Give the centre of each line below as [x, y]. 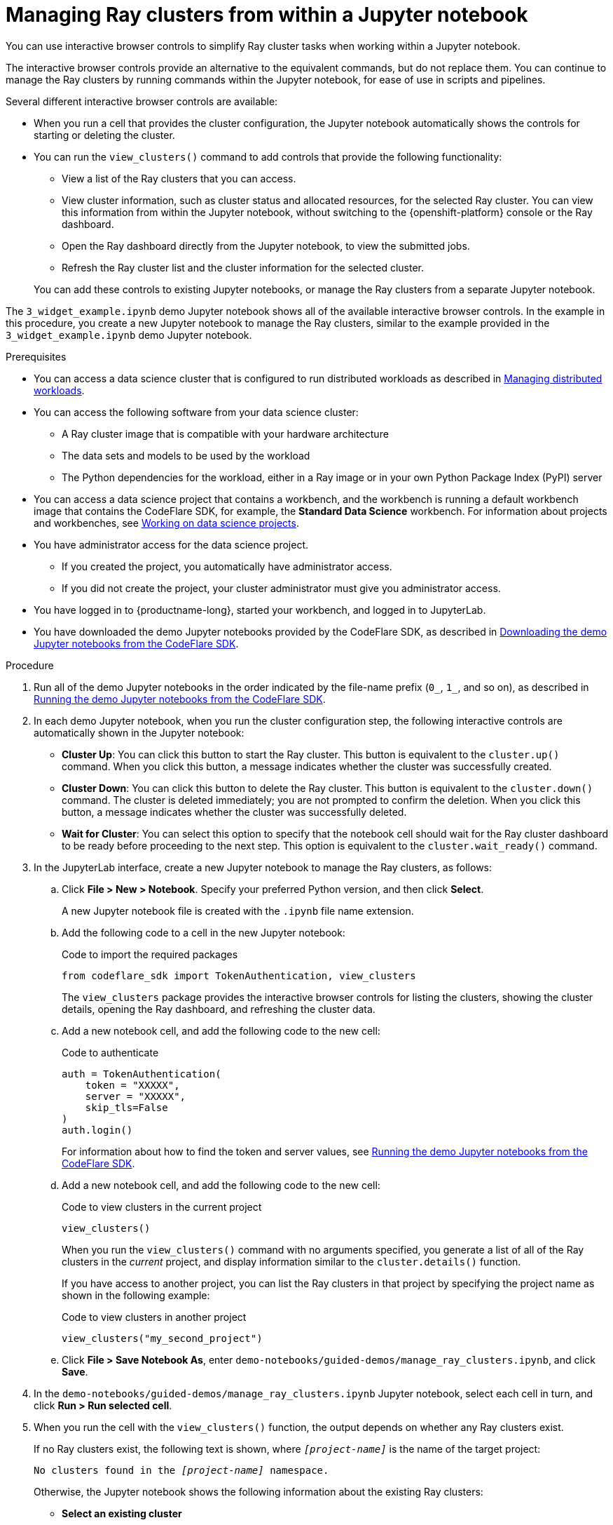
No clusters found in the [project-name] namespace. [181, 1470]
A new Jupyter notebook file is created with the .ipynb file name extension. [238, 911]
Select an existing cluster [122, 1513]
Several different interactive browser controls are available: [142, 101]
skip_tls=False [126, 1107]
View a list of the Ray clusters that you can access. [179, 178]
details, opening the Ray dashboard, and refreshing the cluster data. [219, 1009]
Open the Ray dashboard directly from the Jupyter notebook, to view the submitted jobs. [266, 246]
